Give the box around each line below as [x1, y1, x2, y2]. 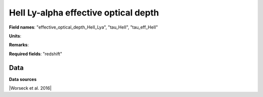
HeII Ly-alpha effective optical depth [9, 7, 159, 18]
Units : [9, 33, 21, 39]
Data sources [9, 76, 37, 82]
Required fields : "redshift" [9, 51, 62, 57]
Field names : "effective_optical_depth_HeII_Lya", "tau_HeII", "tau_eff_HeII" [9, 24, 158, 30]
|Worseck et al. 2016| [9, 85, 52, 91]
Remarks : [9, 42, 29, 48]
